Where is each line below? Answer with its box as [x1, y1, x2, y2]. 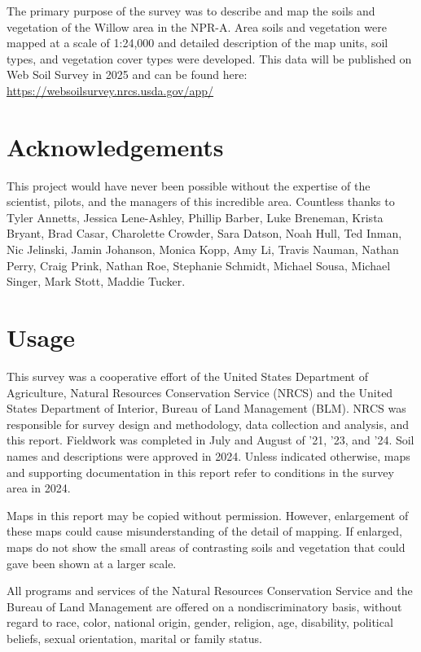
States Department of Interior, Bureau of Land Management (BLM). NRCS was [7, 400, 406, 417]
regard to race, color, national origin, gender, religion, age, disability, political [7, 614, 393, 631]
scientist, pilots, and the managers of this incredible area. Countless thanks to [7, 193, 395, 210]
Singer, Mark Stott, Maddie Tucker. [7, 273, 186, 290]
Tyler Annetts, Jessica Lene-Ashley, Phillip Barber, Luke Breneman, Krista [7, 208, 384, 225]
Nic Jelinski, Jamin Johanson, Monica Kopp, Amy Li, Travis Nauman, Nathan [7, 241, 399, 258]
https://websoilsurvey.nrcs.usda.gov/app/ [7, 81, 214, 98]
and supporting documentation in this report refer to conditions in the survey [7, 463, 394, 480]
